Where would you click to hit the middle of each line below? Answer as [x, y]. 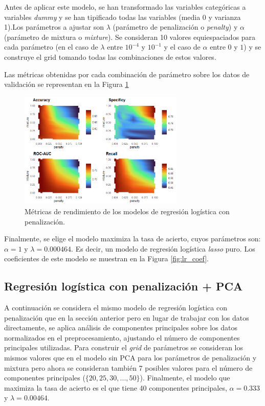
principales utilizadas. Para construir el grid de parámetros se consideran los [124, 347]
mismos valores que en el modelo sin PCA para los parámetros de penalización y [130, 358]
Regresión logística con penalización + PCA [124, 286]
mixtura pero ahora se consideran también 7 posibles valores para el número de [128, 367]
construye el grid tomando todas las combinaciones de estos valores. [110, 57]
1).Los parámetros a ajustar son [54, 27]
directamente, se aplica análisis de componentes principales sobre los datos [121, 328]
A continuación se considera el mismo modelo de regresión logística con [116, 308]
